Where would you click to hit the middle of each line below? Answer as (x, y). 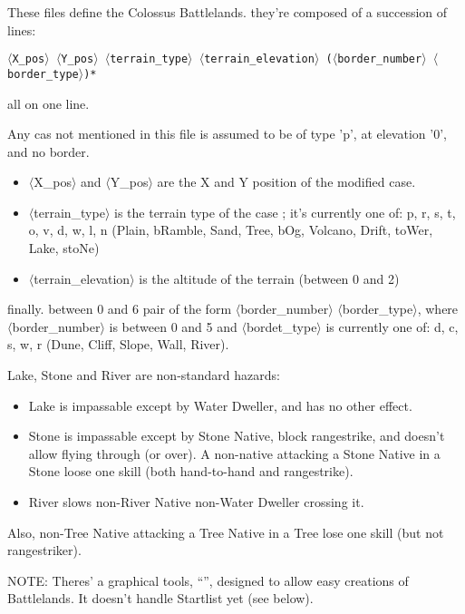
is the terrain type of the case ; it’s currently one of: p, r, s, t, (285, 212)
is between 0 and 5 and (173, 326)
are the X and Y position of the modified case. (286, 182)
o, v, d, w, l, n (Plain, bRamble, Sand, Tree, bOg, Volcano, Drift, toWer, (231, 230)
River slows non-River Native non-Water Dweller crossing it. (196, 502)
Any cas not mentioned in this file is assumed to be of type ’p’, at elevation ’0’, (227, 134)
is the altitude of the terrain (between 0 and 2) (269, 278)
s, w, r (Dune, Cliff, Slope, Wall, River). (118, 344)
